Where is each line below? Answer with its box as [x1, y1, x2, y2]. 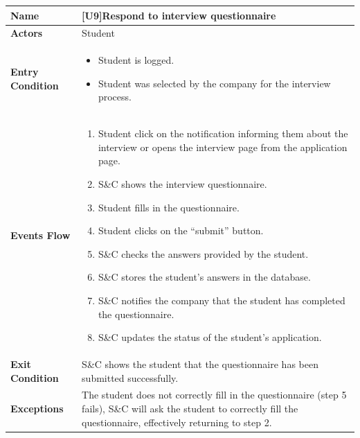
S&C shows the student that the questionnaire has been [82, 357, 318, 371]
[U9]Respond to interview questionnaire [82, 8, 276, 22]
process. [98, 89, 132, 104]
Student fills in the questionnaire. [98, 200, 240, 214]
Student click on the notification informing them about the [98, 126, 348, 141]
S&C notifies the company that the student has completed [98, 292, 345, 307]
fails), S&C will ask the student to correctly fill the [82, 401, 298, 416]
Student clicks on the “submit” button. [98, 223, 264, 238]
